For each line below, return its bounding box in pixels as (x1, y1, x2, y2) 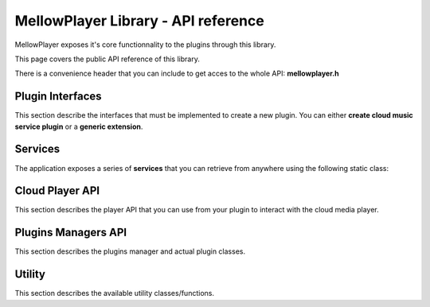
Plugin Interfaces (14, 90, 103, 103)
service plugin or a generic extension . (14, 122, 143, 131)
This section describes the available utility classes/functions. (14, 289, 215, 298)
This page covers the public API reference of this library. (14, 54, 201, 64)
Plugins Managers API (14, 226, 127, 239)
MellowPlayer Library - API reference (14, 12, 264, 29)
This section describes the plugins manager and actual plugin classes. (14, 247, 246, 256)
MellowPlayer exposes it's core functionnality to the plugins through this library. (14, 40, 276, 49)
